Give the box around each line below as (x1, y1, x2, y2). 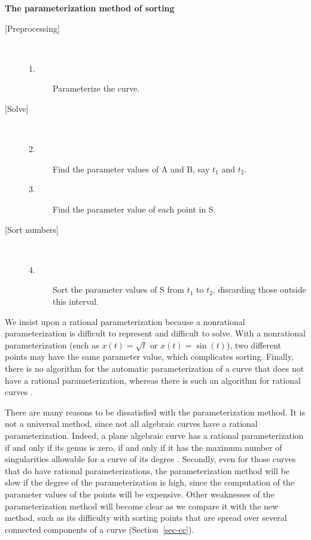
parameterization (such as (5, 338, 99, 351)
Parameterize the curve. (53, 82, 140, 95)
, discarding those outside (212, 283, 306, 296)
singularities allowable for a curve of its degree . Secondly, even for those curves (5, 453, 296, 465)
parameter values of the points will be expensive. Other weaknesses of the (5, 487, 275, 500)
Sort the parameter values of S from (53, 283, 184, 296)
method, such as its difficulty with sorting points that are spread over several (5, 511, 287, 524)
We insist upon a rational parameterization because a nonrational (5, 315, 245, 327)
